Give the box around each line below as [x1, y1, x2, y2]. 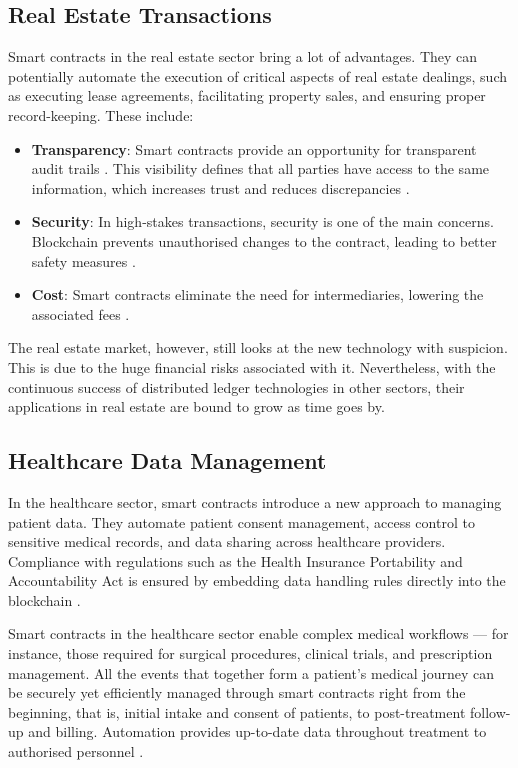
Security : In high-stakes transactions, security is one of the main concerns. [31, 211, 494, 232]
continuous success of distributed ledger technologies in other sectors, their [8, 376, 465, 397]
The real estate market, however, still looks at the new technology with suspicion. [8, 337, 508, 358]
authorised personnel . [8, 741, 144, 762]
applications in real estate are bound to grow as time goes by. [8, 396, 385, 417]
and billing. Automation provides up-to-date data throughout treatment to [28, 721, 487, 742]
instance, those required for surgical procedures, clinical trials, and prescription [8, 643, 493, 664]
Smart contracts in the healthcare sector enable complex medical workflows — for [8, 623, 509, 644]
